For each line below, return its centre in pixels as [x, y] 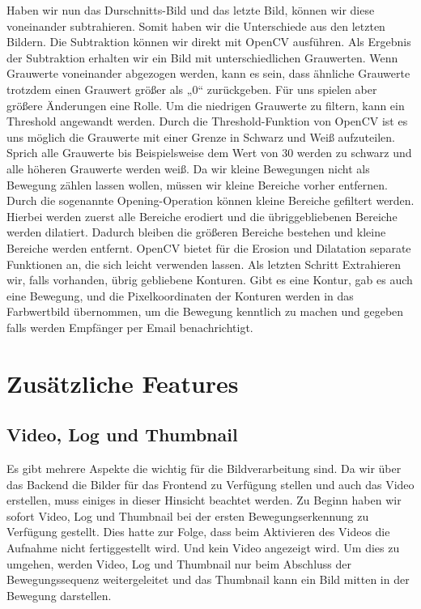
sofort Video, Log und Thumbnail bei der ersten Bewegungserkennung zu [188, 515]
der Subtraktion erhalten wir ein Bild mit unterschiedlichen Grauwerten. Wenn [202, 57]
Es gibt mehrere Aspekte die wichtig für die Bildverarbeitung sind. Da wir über [204, 468]
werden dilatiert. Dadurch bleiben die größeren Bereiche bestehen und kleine [196, 232]
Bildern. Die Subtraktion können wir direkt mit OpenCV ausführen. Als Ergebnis [209, 42]
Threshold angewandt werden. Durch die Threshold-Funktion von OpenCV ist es [207, 121]
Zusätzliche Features [123, 383]
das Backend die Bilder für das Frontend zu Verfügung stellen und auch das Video [210, 484]
